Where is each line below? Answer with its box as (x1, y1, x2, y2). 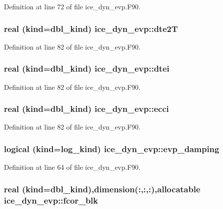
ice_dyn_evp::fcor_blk (4, 194, 98, 206)
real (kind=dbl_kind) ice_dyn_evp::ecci (4, 103, 169, 115)
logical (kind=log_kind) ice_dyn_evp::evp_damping (4, 142, 220, 155)
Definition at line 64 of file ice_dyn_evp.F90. (4, 162, 141, 172)
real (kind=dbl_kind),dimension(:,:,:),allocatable (4, 183, 200, 195)
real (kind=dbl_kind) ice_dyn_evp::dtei (4, 62, 170, 75)
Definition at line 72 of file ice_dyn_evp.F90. (4, 1, 141, 11)
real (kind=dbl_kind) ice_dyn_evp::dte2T (4, 22, 178, 34)
